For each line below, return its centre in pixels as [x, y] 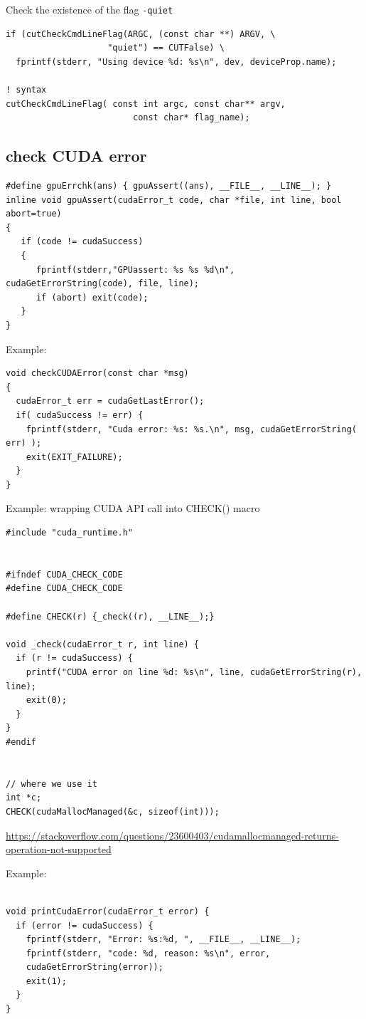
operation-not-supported [59, 849]
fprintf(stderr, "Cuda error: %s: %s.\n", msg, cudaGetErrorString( [191, 429]
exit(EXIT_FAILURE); [74, 457]
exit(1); [46, 981]
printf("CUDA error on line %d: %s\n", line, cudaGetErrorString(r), [194, 673]
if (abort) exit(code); [92, 297]
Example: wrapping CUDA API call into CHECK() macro [133, 508]
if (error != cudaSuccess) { [85, 925]
